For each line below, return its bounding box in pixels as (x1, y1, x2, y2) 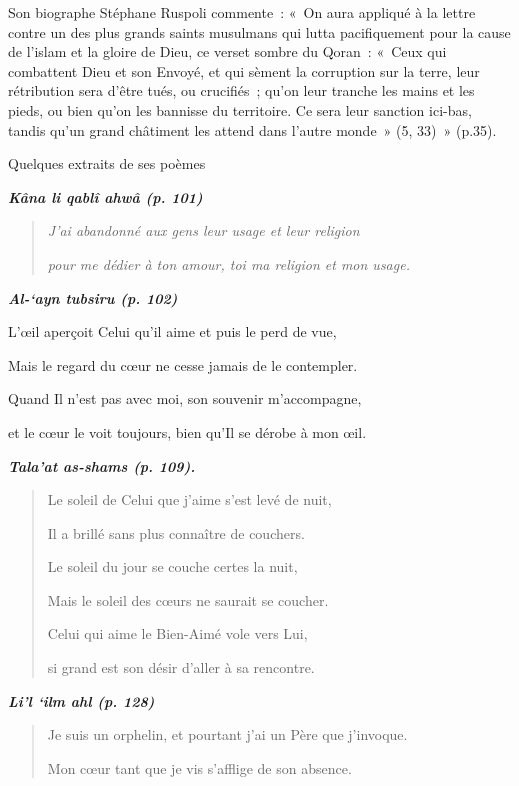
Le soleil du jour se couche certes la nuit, (47, 556, 298, 577)
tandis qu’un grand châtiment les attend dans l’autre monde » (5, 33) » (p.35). (8, 119, 497, 140)
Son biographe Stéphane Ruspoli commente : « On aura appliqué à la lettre (8, 2, 476, 22)
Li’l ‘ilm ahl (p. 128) (8, 690, 155, 711)
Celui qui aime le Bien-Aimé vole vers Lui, (47, 623, 308, 644)
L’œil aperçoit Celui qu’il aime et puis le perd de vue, (8, 321, 337, 342)
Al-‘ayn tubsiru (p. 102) (8, 287, 178, 308)
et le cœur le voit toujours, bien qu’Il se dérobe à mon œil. (8, 421, 367, 442)
